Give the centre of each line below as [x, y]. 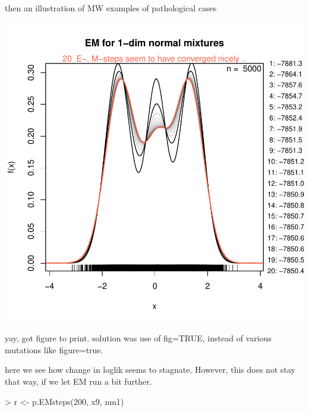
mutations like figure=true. [54, 349]
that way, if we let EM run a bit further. [78, 381]
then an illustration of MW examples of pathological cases [111, 8]
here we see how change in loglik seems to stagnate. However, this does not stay [150, 370]
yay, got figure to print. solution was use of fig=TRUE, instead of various [138, 338]
